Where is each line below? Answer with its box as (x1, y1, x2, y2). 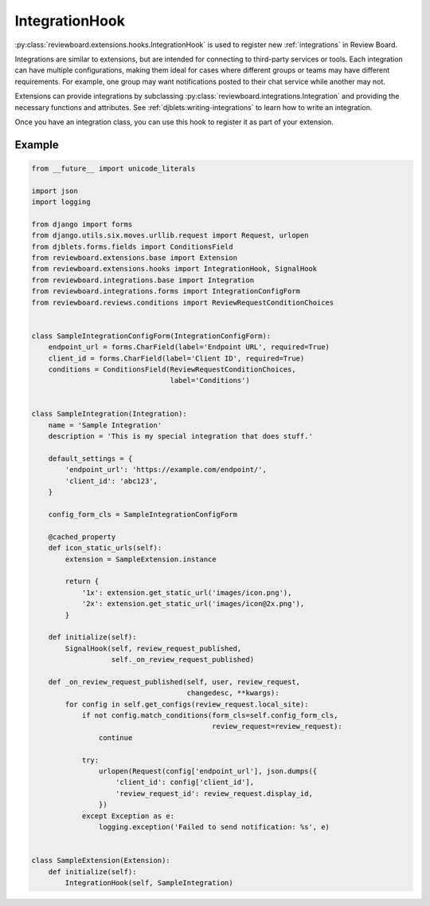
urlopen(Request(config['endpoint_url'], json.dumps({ (98, 766, 318, 775)
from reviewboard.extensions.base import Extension (31, 254, 238, 262)
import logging (31, 198, 91, 207)
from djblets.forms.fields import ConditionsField (31, 242, 234, 251)
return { (64, 577, 100, 586)
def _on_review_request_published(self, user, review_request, (48, 677, 301, 686)
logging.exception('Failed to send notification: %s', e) (98, 822, 330, 831)
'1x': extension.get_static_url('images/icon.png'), (81, 588, 292, 597)
